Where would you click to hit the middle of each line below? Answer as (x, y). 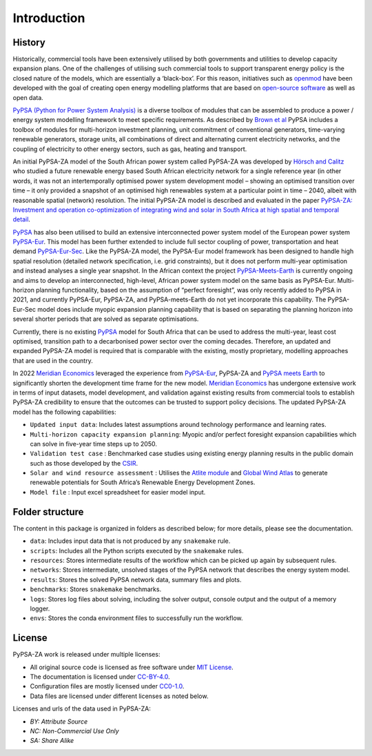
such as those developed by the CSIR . (84, 463)
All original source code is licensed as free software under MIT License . (132, 667)
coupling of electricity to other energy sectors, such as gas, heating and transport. (130, 149)
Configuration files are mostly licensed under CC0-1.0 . (107, 686)
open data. (28, 97)
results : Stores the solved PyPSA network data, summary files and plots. (136, 579)
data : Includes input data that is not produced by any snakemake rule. (130, 541)
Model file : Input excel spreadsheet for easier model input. (118, 492)
